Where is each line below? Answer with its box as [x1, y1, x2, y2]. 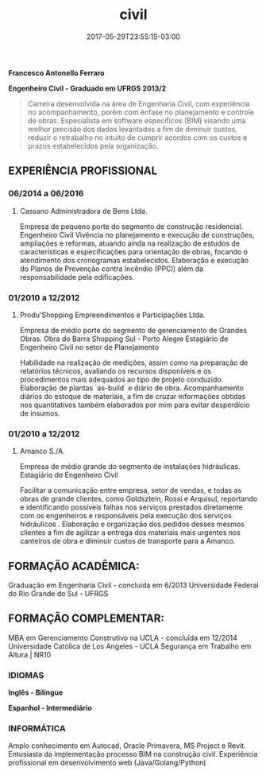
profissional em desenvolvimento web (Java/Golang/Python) [8, 758, 206, 768]
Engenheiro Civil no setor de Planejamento [19, 342, 160, 351]
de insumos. [19, 408, 60, 418]
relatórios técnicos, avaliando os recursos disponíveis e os [19, 366, 212, 375]
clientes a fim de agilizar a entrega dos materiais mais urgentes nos [19, 528, 241, 537]
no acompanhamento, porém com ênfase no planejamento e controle [27, 107, 255, 117]
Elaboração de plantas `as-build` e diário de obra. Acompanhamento [19, 383, 244, 393]
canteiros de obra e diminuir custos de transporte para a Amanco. [19, 537, 236, 546]
